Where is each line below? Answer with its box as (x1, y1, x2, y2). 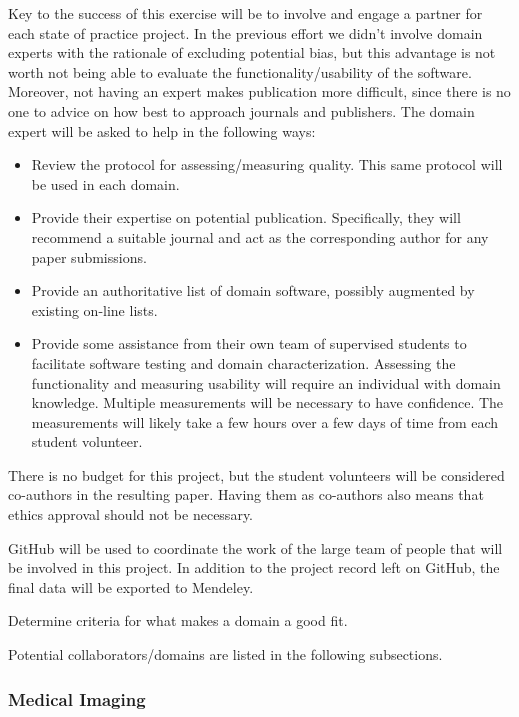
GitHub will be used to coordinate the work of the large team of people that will (8, 537, 503, 558)
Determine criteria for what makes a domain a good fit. (8, 610, 348, 631)
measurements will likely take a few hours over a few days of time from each (31, 411, 499, 432)
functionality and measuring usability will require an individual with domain (31, 372, 501, 393)
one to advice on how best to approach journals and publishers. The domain (8, 100, 475, 121)
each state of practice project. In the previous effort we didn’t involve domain (8, 22, 483, 43)
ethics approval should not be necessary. (8, 504, 253, 525)
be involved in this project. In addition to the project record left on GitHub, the (8, 557, 500, 578)
